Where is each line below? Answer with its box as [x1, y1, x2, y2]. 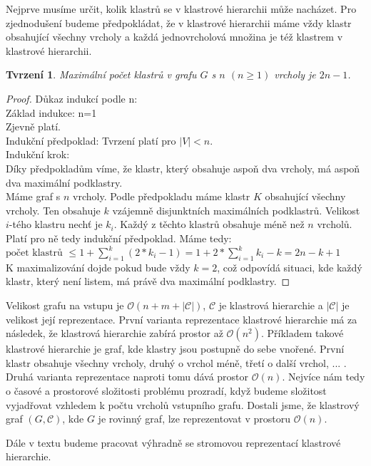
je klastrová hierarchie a [218, 297, 323, 312]
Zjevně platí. [6, 119, 61, 134]
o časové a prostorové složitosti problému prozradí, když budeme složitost [6, 383, 327, 398]
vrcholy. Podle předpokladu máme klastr [73, 189, 250, 204]
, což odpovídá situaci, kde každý [217, 259, 362, 274]
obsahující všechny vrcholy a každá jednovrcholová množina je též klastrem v [6, 29, 343, 44]
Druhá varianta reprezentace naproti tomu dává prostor [6, 369, 249, 384]
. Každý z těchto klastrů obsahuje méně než [113, 217, 305, 232]
